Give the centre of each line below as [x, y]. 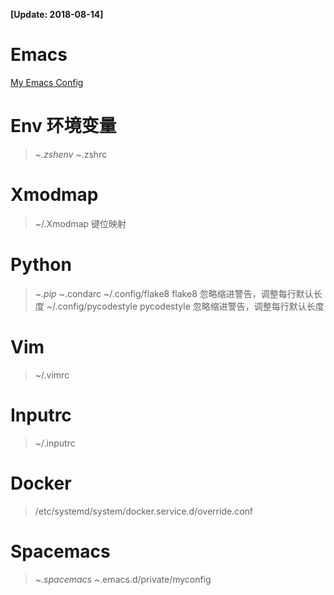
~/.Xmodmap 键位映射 [80, 223]
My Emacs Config [47, 82]
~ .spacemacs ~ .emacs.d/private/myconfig [123, 579]
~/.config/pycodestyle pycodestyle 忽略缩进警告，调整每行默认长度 [185, 306]
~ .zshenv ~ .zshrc [71, 154]
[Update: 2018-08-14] [57, 14]
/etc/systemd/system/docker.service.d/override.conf [143, 511]
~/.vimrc [52, 375]
